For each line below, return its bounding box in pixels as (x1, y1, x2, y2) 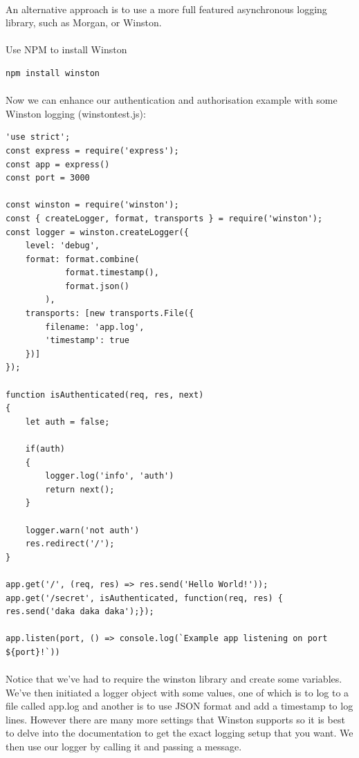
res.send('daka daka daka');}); (6, 607, 154, 617)
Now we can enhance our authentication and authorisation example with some (6, 93, 338, 107)
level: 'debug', (25, 241, 100, 251)
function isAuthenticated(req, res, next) (6, 389, 204, 400)
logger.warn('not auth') (25, 525, 140, 535)
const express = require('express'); (6, 145, 179, 156)
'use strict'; (6, 132, 71, 142)
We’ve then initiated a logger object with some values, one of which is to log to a (6, 685, 349, 699)
